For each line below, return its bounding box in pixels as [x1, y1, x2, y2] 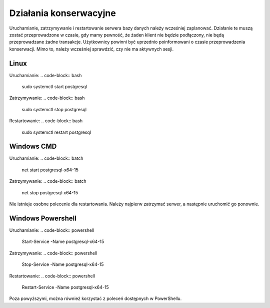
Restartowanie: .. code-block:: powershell [9, 273, 95, 279]
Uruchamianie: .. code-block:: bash [9, 72, 82, 78]
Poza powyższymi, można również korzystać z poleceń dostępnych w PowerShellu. [9, 295, 182, 301]
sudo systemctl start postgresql [21, 84, 87, 90]
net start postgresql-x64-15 [21, 167, 78, 173]
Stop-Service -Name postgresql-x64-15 [21, 261, 104, 267]
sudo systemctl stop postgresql [21, 106, 87, 112]
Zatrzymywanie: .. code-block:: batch [9, 178, 87, 184]
